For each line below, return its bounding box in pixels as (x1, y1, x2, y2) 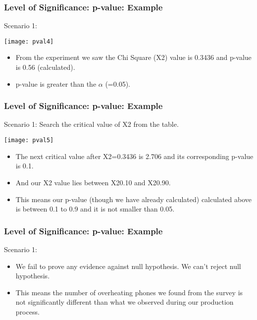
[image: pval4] (4, 38, 54, 45)
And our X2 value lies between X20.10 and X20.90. (15, 177, 171, 187)
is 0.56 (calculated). (15, 62, 75, 72)
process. (15, 306, 40, 317)
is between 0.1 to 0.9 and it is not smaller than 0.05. (15, 204, 175, 214)
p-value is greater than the (15, 78, 97, 89)
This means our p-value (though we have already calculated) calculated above (15, 194, 252, 204)
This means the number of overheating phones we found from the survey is (15, 287, 243, 297)
